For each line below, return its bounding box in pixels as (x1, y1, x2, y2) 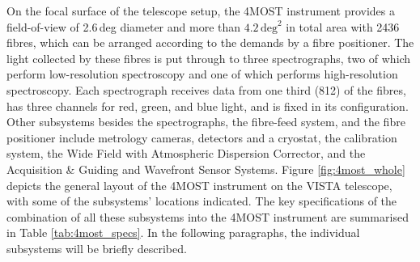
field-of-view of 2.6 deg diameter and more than (6, 18, 241, 35)
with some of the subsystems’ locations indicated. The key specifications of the (6, 192, 397, 209)
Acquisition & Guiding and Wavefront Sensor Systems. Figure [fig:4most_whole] (6, 160, 405, 177)
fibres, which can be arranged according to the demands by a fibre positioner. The (6, 34, 414, 51)
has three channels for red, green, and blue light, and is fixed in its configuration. (6, 97, 409, 114)
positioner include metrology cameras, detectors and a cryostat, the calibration (6, 129, 397, 146)
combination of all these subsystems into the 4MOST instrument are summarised (6, 208, 409, 225)
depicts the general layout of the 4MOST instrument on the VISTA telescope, (6, 176, 392, 193)
